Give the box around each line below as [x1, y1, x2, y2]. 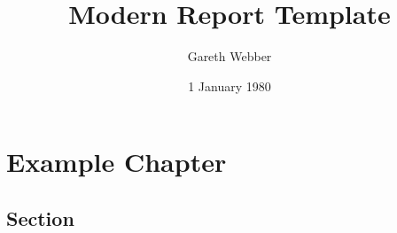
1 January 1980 [188, 76, 271, 95]
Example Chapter [6, 144, 227, 180]
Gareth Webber [187, 47, 272, 66]
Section [6, 204, 74, 231]
